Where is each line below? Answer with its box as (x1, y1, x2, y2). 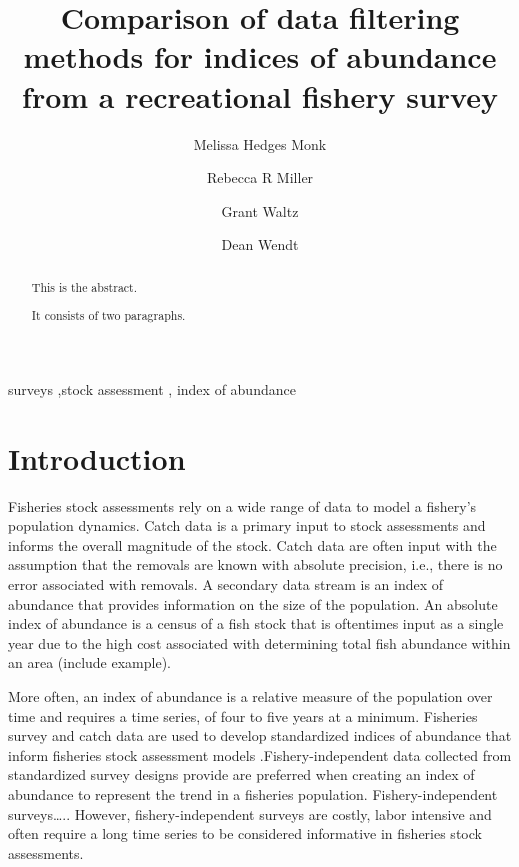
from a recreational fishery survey (22, 75, 498, 116)
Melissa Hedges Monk (193, 133, 327, 154)
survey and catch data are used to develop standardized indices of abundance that (8, 725, 512, 746)
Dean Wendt (221, 234, 299, 255)
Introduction (8, 437, 186, 478)
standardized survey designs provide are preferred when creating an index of (8, 764, 475, 785)
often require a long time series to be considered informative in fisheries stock (8, 823, 482, 844)
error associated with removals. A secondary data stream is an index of (8, 573, 444, 594)
